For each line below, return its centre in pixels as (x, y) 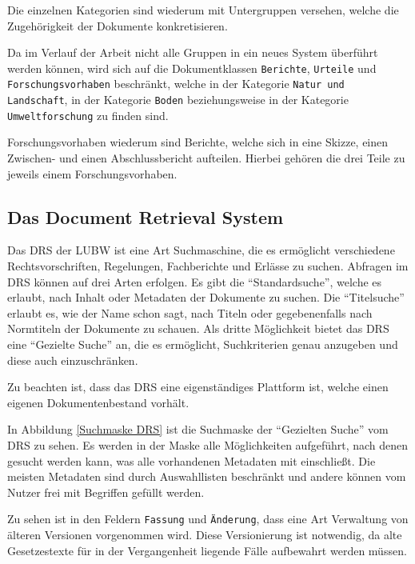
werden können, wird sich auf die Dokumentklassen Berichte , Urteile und (192, 68)
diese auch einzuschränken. (73, 360)
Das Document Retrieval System (146, 216)
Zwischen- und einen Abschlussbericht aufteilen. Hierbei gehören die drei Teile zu (206, 158)
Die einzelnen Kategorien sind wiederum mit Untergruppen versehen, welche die (203, 10)
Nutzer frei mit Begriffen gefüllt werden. (106, 492)
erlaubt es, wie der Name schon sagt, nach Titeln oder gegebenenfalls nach (190, 312)
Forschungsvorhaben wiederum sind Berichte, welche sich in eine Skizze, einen (198, 142)
